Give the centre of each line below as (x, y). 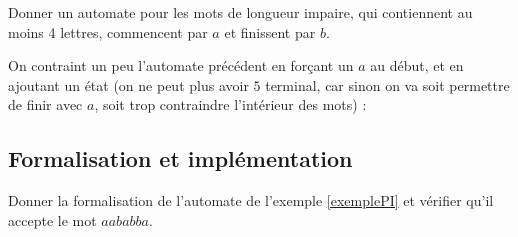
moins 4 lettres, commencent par (108, 31)
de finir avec (45, 104)
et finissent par (270, 31)
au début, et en (417, 65)
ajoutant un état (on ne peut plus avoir (128, 84)
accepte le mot (52, 219)
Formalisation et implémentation (180, 158)
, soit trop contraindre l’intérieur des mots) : (230, 104)
